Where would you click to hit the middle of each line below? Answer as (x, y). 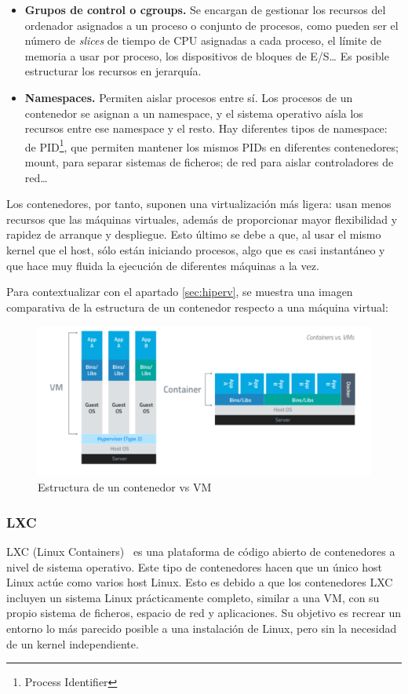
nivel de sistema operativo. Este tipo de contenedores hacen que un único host (194, 566)
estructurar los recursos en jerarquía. (113, 71)
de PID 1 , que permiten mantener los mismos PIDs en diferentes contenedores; (211, 145)
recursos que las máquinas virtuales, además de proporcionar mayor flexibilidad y (202, 219)
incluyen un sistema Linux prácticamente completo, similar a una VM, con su (193, 597)
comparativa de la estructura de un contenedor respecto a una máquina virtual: (197, 307)
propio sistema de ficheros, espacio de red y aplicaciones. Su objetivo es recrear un (204, 613)
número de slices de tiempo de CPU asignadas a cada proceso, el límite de (203, 40)
